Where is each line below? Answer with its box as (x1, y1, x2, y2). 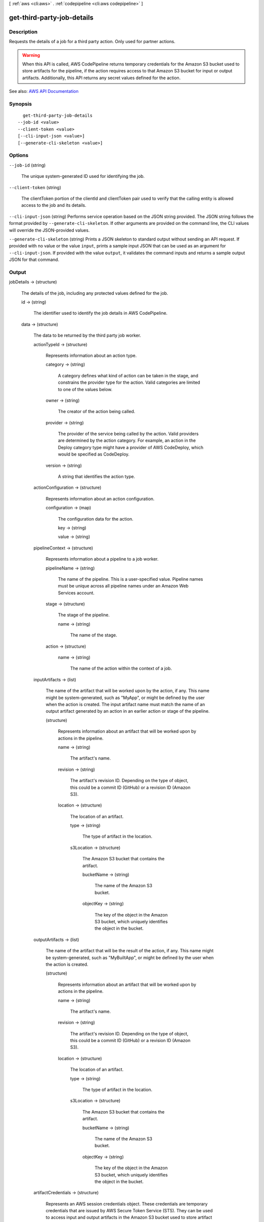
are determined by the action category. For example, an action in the (58, 437, 196, 443)
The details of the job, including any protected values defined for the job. (21, 290, 168, 296)
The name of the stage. (70, 632, 117, 638)
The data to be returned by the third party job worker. (33, 332, 141, 338)
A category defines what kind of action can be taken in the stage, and (58, 372, 198, 378)
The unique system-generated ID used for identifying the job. (21, 174, 145, 179)
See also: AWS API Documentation (9, 88, 79, 94)
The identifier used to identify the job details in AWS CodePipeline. (33, 310, 168, 316)
